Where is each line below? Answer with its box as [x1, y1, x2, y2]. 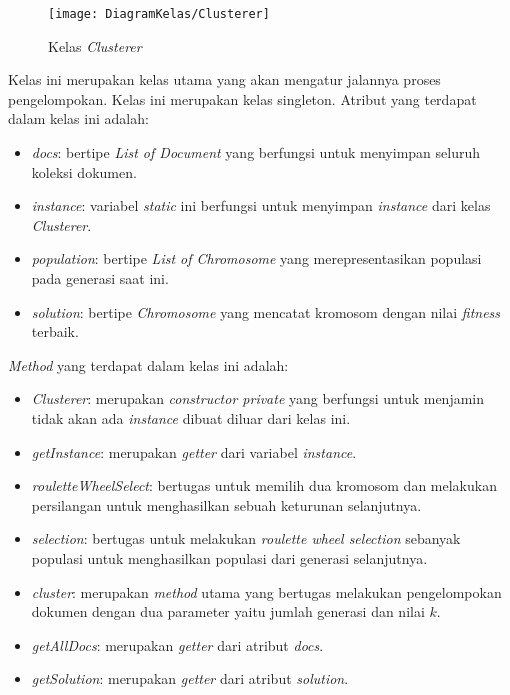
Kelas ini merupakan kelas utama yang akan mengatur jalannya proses [8, 69, 441, 90]
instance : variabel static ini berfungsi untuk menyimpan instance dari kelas [31, 195, 491, 216]
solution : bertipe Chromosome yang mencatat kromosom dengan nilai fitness [31, 301, 501, 322]
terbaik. [31, 321, 79, 342]
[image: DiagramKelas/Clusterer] [48, 7, 270, 21]
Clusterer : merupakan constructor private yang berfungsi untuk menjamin [31, 388, 485, 409]
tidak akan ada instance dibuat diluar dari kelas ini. [31, 407, 351, 428]
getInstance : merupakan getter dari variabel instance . [31, 441, 357, 462]
